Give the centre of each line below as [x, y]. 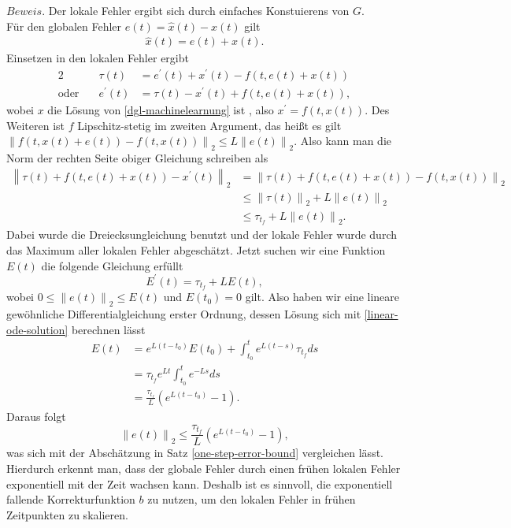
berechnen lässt [108, 329]
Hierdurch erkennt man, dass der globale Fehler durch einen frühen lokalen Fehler [204, 469]
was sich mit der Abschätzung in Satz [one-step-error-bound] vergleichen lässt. [195, 453]
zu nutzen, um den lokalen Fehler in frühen [252, 499]
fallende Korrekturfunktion [71, 499]
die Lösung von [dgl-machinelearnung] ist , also [161, 110]
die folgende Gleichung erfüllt [112, 265]
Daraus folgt [36, 416]
